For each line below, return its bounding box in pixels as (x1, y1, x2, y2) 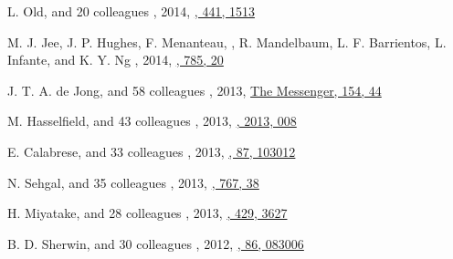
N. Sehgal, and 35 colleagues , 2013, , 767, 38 (7, 172, 259, 192)
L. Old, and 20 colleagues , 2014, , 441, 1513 (7, 2, 255, 20)
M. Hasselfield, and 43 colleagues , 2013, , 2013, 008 (7, 111, 297, 130)
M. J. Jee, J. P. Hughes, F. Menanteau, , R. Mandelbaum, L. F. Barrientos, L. (7, 32, 447, 51)
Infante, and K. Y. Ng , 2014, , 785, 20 (7, 50, 224, 69)
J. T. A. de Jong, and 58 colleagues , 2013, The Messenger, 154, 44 (7, 80, 382, 99)
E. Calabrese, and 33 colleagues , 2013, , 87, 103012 (7, 141, 296, 161)
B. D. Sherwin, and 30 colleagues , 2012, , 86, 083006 (7, 233, 304, 253)
